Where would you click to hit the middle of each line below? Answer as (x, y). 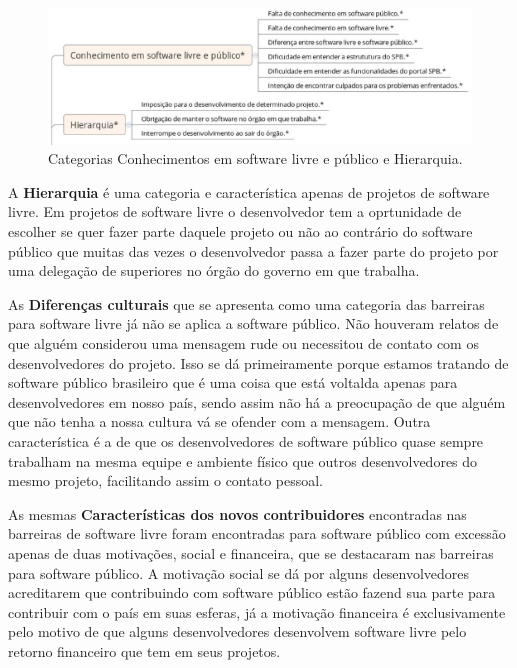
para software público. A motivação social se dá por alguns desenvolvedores (239, 572)
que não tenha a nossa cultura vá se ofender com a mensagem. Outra (219, 421)
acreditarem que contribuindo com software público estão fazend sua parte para (252, 592)
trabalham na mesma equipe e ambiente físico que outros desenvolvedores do (243, 460)
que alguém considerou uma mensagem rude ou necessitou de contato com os (243, 342)
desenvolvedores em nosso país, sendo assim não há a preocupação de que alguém (257, 401)
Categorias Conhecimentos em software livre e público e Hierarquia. (255, 158)
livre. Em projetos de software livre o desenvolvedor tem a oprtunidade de (235, 211)
